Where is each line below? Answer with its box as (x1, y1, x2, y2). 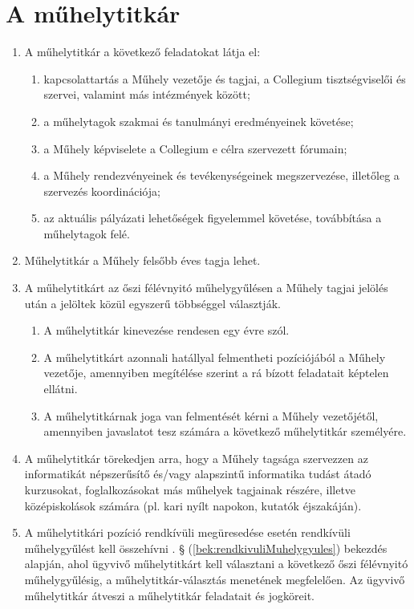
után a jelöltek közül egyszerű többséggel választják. (24, 294, 281, 311)
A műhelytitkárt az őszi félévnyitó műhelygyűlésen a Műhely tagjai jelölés (24, 279, 388, 296)
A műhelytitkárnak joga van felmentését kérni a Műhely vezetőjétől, (43, 407, 379, 424)
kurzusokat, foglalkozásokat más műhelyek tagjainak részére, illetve (24, 481, 356, 497)
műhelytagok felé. (43, 225, 130, 242)
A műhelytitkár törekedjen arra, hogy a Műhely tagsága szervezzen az (24, 449, 368, 466)
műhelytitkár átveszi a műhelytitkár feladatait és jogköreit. (24, 587, 315, 603)
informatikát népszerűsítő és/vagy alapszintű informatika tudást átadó (24, 465, 371, 482)
